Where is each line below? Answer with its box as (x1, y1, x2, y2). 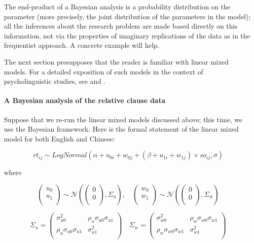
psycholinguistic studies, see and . (4, 76, 106, 86)
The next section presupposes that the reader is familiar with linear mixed (4, 56, 229, 67)
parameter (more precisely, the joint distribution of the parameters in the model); (4, 11, 251, 21)
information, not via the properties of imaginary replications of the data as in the (4, 30, 251, 40)
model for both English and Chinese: (4, 133, 115, 143)
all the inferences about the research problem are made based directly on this (4, 21, 238, 31)
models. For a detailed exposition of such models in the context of (4, 66, 203, 76)
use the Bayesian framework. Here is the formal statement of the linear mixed (4, 124, 239, 134)
